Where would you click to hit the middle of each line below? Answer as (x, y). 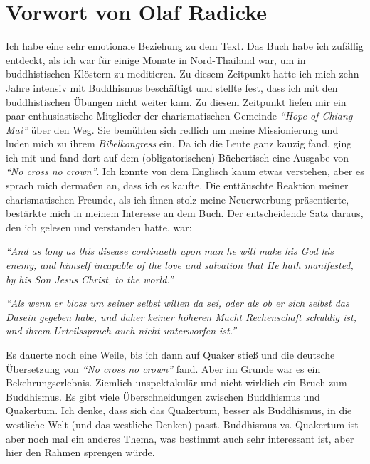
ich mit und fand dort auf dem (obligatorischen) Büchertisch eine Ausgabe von (178, 157)
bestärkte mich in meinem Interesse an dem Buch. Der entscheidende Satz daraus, (185, 213)
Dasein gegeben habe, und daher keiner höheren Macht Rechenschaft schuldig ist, (181, 316)
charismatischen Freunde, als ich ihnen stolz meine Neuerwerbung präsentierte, (178, 199)
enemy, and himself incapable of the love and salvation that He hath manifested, (180, 265)
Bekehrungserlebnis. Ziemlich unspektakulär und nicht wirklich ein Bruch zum (176, 383)
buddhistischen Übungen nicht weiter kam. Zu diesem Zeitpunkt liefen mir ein (176, 101)
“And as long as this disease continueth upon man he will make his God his (170, 251)
